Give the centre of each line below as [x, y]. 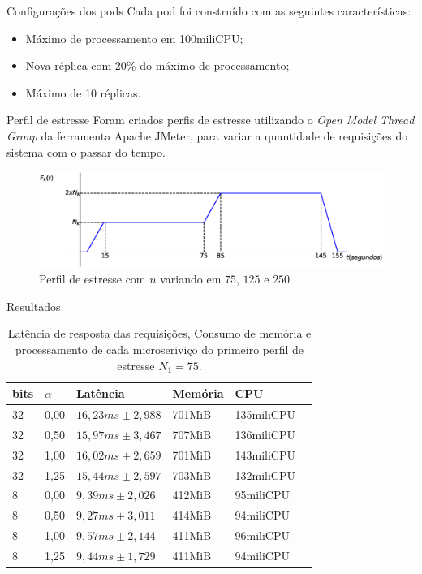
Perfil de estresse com [93, 279]
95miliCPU [262, 495]
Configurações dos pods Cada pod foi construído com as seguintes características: [209, 11]
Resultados [34, 306]
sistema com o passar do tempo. [86, 151]
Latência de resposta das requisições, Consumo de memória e [159, 333]
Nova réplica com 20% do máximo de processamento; [157, 65]
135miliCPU [265, 414]
